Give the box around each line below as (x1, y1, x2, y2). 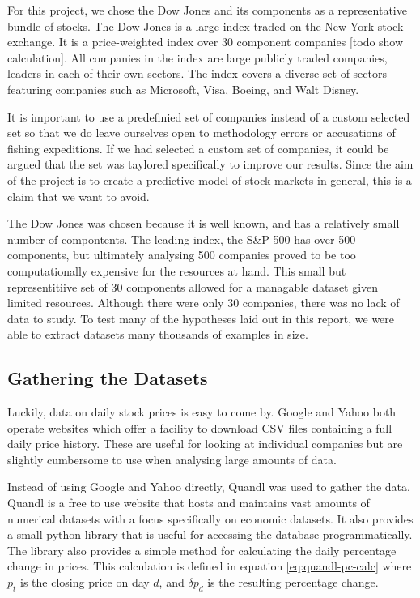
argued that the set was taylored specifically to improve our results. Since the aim (7, 156, 414, 173)
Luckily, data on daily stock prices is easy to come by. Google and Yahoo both (7, 404, 397, 421)
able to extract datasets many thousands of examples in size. (7, 326, 308, 343)
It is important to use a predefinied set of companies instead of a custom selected (7, 108, 410, 125)
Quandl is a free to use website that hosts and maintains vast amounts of (7, 494, 370, 511)
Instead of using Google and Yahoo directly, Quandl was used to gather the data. (7, 478, 410, 495)
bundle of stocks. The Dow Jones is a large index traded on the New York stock (7, 17, 404, 34)
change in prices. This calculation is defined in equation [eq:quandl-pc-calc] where (7, 557, 412, 575)
